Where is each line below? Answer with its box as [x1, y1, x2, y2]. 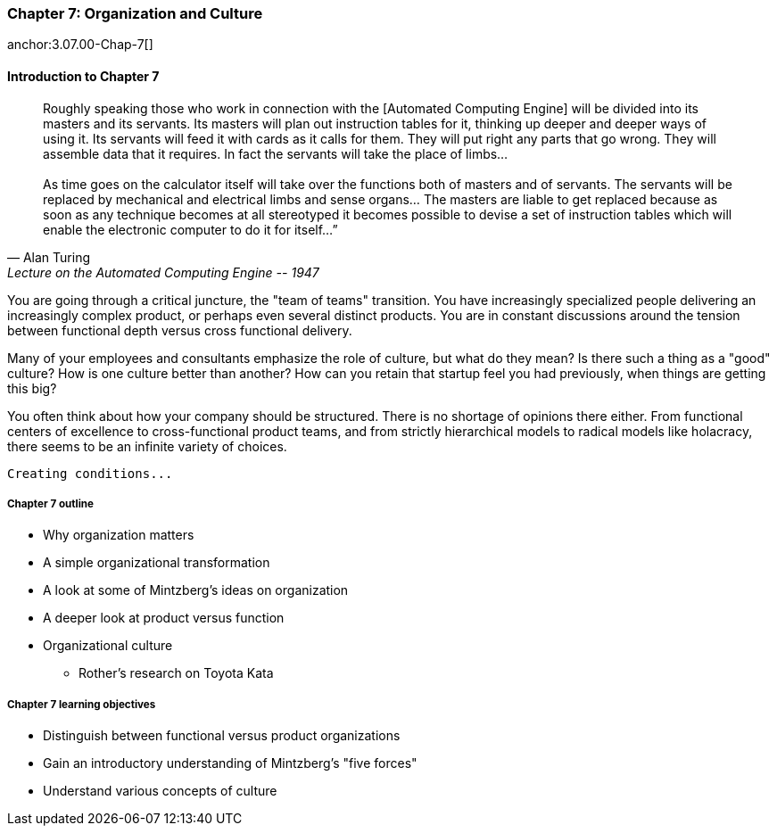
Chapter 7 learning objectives [7, 697, 156, 711]
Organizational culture [43, 638, 173, 654]
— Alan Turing [7, 249, 90, 265]
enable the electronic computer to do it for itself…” [43, 221, 338, 237]
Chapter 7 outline [7, 497, 94, 510]
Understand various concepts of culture [43, 783, 277, 799]
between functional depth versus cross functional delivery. [7, 322, 352, 338]
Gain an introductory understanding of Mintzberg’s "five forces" [43, 755, 417, 771]
